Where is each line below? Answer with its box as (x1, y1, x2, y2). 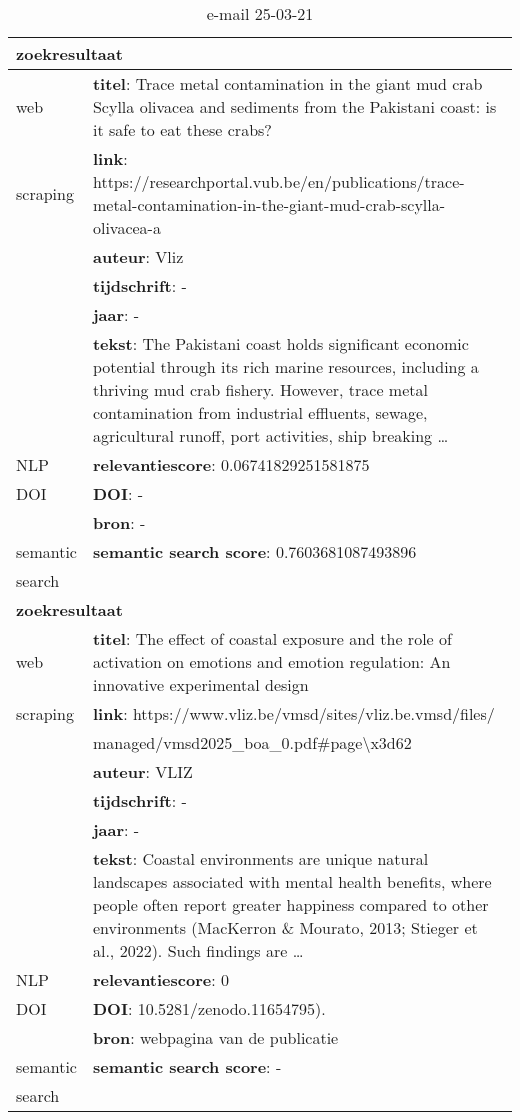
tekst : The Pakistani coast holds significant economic (92, 332, 469, 355)
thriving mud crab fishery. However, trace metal (92, 378, 428, 401)
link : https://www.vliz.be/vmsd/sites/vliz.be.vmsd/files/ (92, 702, 495, 725)
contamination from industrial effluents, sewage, (92, 401, 428, 424)
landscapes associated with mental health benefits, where (92, 870, 492, 893)
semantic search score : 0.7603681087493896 (92, 540, 417, 563)
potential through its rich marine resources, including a (92, 355, 479, 378)
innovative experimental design (92, 673, 309, 696)
